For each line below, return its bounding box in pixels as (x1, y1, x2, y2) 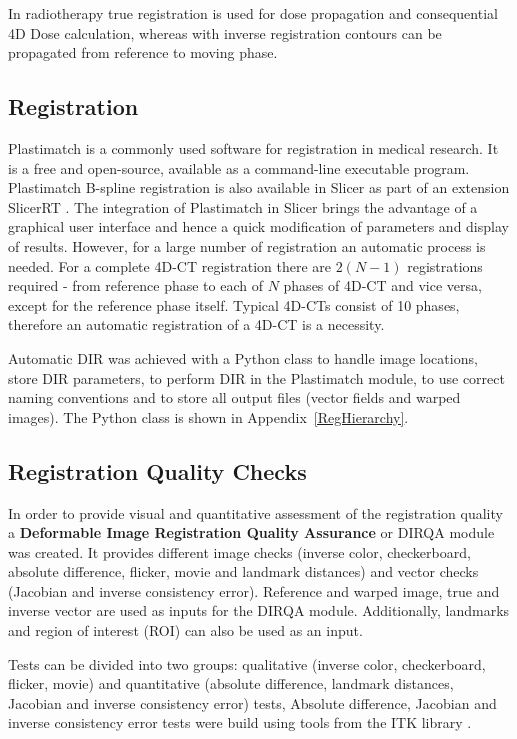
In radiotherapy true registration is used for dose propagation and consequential (8, 3, 498, 23)
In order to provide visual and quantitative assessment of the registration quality (8, 502, 503, 523)
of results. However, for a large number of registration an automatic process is (8, 235, 486, 256)
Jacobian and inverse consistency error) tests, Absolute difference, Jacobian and (8, 692, 497, 713)
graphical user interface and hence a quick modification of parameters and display (8, 216, 509, 237)
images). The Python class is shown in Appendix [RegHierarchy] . (8, 406, 409, 427)
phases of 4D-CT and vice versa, (283, 275, 482, 296)
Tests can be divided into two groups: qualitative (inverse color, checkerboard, (8, 653, 486, 674)
